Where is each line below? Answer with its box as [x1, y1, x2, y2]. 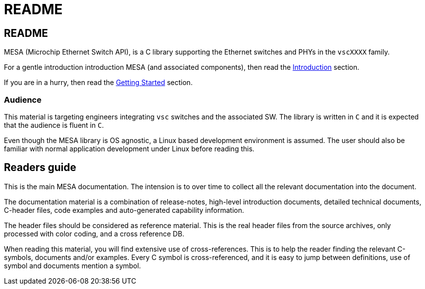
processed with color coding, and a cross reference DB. [4, 229, 185, 238]
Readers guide [4, 161, 77, 174]
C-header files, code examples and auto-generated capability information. [4, 205, 244, 214]
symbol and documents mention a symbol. [4, 261, 141, 270]
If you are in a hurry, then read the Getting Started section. [4, 78, 193, 87]
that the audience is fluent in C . [4, 120, 104, 129]
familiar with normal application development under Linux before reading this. [4, 144, 255, 153]
